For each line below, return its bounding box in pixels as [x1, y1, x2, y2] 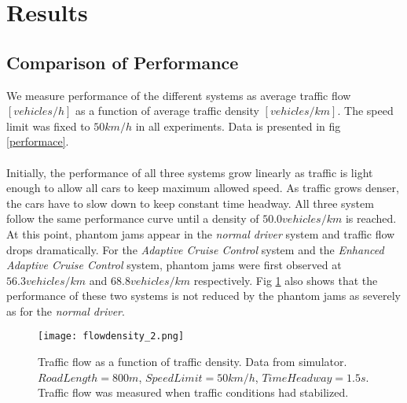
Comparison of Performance [6, 50, 239, 74]
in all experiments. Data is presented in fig [135, 117, 341, 134]
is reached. [345, 210, 397, 227]
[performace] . [6, 133, 69, 150]
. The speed [337, 102, 394, 119]
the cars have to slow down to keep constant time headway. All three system [6, 194, 374, 211]
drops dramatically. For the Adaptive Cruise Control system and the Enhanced [6, 241, 384, 257]
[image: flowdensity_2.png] [38, 331, 185, 342]
